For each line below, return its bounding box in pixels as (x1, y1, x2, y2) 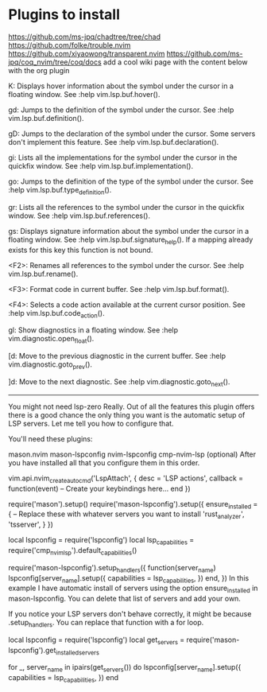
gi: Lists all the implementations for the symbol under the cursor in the (8, 153, 238, 162)
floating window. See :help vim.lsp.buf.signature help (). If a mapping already (8, 235, 253, 246)
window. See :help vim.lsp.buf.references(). (8, 211, 151, 220)
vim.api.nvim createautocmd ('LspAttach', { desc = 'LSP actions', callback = (8, 473, 244, 484)
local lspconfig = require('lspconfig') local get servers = (8, 635, 185, 646)
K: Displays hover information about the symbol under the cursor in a (8, 81, 234, 91)
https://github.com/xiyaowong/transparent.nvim (8, 49, 165, 58)
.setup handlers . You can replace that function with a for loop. (8, 618, 204, 629)
